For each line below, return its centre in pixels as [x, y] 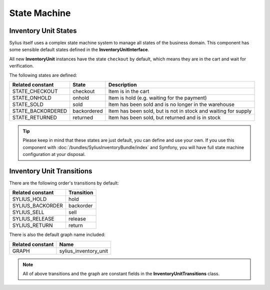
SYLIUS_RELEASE [33, 219]
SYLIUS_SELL [28, 212]
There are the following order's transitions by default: [64, 183]
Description [122, 85]
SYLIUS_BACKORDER [38, 206]
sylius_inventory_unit [84, 251]
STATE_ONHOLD [32, 98]
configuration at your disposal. [54, 154]
